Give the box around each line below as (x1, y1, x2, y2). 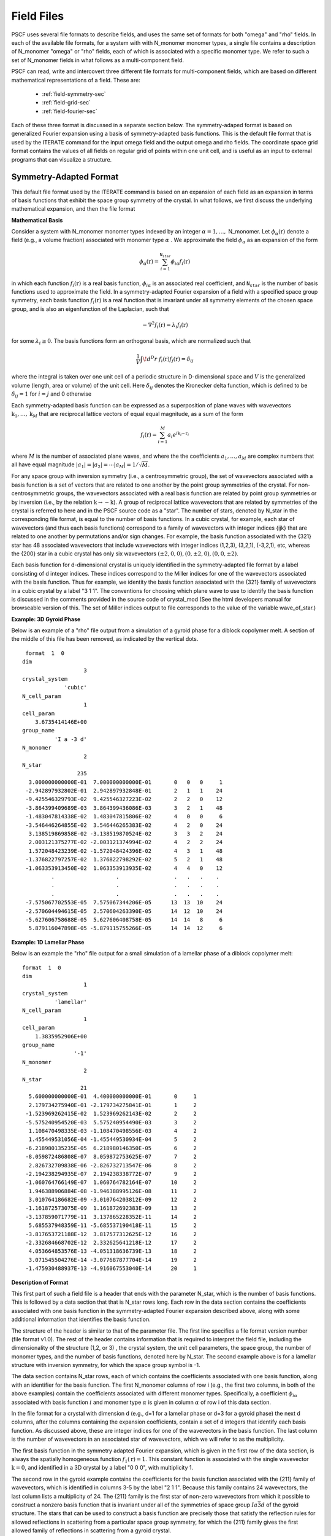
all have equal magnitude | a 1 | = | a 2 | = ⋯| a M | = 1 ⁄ (11, 461, 138, 470)
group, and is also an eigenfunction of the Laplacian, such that (11, 305, 169, 313)
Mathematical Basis (11, 216, 63, 224)
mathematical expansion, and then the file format (11, 205, 135, 213)
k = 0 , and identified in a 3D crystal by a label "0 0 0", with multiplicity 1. (11, 1464, 193, 1471)
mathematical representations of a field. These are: (11, 76, 140, 84)
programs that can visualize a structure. (11, 155, 112, 163)
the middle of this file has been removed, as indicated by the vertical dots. (11, 635, 199, 643)
